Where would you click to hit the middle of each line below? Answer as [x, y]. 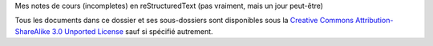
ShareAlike [32, 31]
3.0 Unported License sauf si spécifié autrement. [132, 31]
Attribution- [374, 21]
